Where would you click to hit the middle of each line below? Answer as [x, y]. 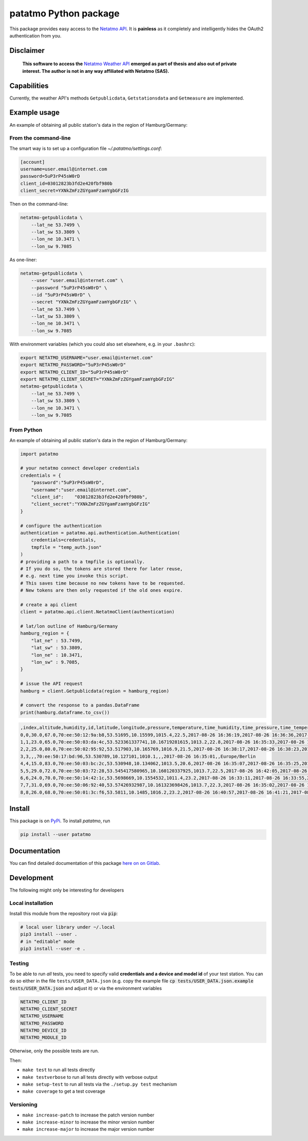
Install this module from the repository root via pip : [64, 913]
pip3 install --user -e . [53, 949]
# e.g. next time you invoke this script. [74, 576]
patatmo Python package [65, 13]
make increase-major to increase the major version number [88, 1129]
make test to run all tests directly [59, 1070]
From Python [26, 430]
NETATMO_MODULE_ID [43, 1038]
